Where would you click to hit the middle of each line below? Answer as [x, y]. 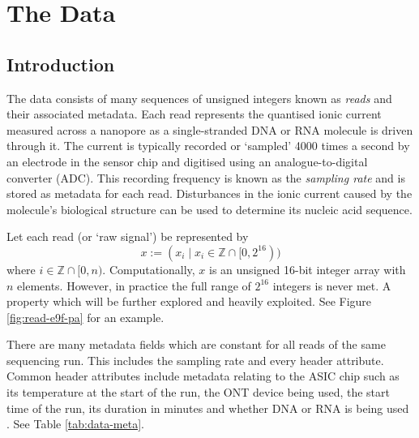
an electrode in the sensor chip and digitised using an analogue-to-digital [187, 161]
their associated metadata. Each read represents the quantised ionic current [194, 114]
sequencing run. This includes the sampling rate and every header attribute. [195, 360]
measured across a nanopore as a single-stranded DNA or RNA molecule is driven [210, 129]
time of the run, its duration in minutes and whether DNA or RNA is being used [208, 408]
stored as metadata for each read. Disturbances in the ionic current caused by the [209, 193]
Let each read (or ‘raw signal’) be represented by [128, 236]
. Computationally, [149, 269]
